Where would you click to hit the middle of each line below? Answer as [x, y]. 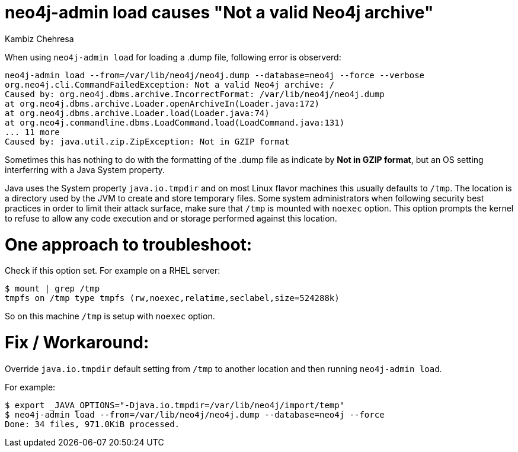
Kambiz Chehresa [39, 39]
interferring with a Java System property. [85, 169]
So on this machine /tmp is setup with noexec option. [110, 316]
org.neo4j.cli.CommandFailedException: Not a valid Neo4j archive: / [170, 84]
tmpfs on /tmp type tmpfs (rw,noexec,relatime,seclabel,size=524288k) [172, 298]
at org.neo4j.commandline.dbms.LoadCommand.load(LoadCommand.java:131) [175, 122]
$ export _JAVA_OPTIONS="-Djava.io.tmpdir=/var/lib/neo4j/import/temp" [175, 405]
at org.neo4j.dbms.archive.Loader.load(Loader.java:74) [137, 113]
